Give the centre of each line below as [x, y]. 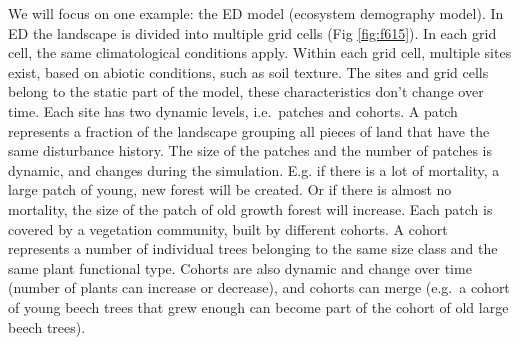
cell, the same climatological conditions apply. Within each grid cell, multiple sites [260, 52]
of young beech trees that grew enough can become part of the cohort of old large [258, 306]
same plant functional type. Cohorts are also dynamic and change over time [240, 267]
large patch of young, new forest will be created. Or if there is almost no [230, 189]
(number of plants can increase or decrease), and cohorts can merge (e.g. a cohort [259, 287]
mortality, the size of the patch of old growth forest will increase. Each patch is [250, 208]
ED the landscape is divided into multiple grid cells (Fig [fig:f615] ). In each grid [252, 32]
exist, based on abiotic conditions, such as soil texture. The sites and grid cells [248, 71]
